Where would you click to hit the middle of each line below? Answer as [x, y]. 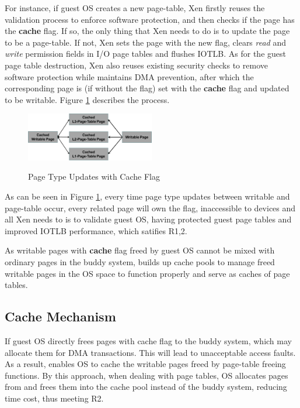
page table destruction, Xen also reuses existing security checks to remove [136, 65]
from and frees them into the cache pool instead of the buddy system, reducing [146, 387]
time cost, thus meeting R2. [54, 398]
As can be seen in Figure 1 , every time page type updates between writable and [147, 196]
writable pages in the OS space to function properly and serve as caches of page [147, 273]
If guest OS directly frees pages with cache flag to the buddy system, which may [148, 340]
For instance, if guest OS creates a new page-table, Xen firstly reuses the [135, 8]
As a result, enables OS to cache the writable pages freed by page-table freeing [145, 364]
